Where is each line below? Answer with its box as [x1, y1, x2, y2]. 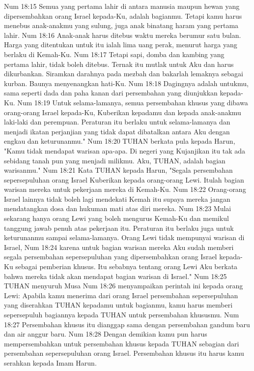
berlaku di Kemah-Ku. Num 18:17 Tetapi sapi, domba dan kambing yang [4, 49, 225, 59]
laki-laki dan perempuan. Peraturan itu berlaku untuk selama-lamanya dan [4, 117, 230, 127]
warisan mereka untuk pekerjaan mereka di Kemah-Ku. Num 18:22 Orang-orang [4, 184, 246, 194]
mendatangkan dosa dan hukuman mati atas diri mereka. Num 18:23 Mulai [4, 203, 231, 214]
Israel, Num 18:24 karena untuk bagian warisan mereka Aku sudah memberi [4, 242, 234, 252]
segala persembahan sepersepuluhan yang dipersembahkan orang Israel [4, 251, 217, 262]
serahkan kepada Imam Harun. [4, 357, 97, 368]
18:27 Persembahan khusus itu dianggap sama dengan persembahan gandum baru [4, 319, 250, 329]
